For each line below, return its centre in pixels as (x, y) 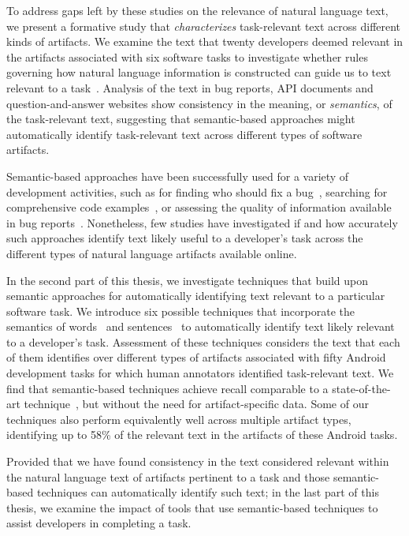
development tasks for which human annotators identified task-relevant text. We (200, 373)
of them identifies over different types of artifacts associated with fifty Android (196, 357)
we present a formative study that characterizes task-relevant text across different (204, 26)
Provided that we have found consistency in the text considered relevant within (198, 461)
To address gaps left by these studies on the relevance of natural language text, (197, 10)
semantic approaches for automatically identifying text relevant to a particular (196, 296)
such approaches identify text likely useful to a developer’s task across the (185, 238)
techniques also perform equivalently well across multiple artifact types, (179, 419)
